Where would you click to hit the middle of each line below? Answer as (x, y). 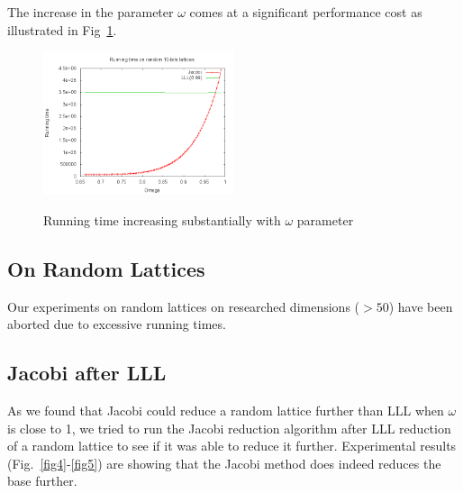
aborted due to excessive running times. (117, 324)
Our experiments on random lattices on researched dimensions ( (184, 306)
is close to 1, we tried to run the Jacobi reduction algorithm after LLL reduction (229, 428)
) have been (421, 306)
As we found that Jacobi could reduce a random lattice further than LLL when (226, 410)
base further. (42, 481)
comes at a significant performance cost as (306, 12)
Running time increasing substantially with (162, 219)
